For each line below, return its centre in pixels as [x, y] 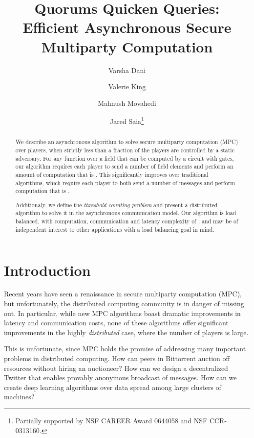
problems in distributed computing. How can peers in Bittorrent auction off [117, 358]
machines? [19, 397]
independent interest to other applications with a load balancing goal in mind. [115, 229]
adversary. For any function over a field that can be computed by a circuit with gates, [125, 158]
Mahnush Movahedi [127, 103]
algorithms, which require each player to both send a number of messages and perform [125, 182]
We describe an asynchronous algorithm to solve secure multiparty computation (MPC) [127, 142]
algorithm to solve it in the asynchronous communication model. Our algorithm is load [126, 213]
